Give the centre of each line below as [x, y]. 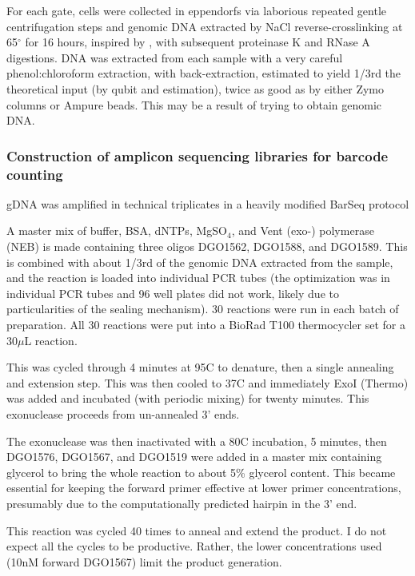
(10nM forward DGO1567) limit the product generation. [144, 561]
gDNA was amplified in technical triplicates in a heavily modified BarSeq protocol [208, 203]
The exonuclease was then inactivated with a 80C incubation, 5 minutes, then [197, 441]
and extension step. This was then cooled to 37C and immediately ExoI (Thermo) [207, 382]
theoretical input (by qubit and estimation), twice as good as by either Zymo [196, 88]
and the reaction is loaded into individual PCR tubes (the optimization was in [198, 278]
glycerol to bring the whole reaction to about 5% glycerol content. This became [201, 472]
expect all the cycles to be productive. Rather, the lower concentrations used [194, 546]
